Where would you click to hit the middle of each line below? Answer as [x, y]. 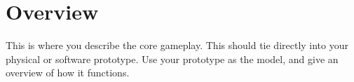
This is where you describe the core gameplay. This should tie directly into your [177, 45]
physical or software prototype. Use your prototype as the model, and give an [172, 59]
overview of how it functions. [68, 73]
